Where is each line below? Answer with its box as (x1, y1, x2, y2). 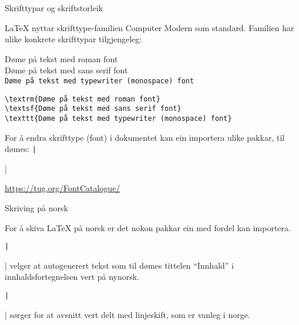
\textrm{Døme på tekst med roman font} (5, 94, 160, 103)
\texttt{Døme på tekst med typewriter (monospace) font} (5, 114, 232, 123)
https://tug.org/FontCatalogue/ (5, 182, 120, 194)
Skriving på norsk (5, 202, 68, 214)
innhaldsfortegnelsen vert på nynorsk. (5, 270, 140, 283)
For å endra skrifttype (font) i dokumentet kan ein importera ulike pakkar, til (5, 131, 285, 143)
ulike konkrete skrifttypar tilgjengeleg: (5, 33, 142, 45)
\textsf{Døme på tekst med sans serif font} (5, 104, 182, 113)
